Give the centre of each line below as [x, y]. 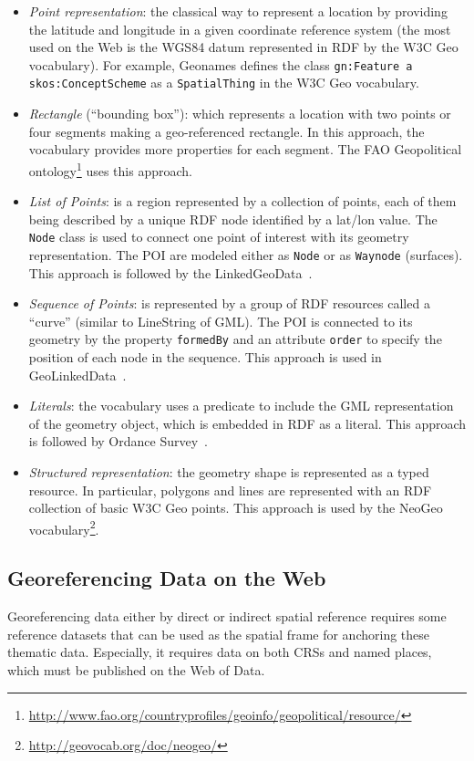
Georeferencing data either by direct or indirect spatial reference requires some [227, 616]
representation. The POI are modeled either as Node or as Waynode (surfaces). [246, 254]
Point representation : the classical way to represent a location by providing [238, 11]
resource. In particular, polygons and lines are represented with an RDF [230, 490]
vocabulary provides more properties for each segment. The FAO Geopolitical [245, 149]
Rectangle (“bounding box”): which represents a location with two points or [240, 114]
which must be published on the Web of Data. [136, 670]
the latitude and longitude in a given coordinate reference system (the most [240, 29]
